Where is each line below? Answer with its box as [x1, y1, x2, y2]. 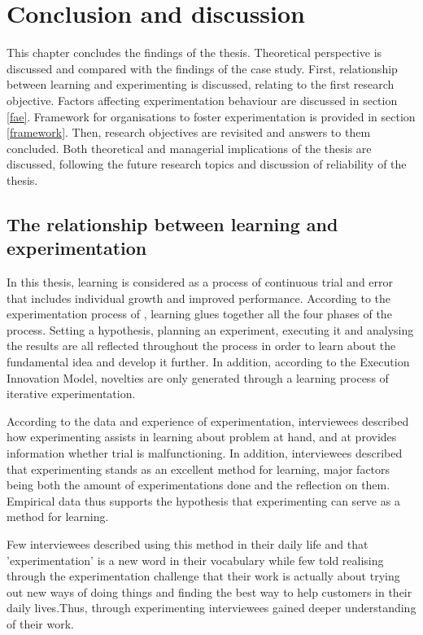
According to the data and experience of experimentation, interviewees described [7, 412, 409, 429]
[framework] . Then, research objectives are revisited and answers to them [7, 124, 371, 141]
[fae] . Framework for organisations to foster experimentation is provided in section [7, 107, 416, 125]
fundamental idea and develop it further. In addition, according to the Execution [7, 353, 410, 370]
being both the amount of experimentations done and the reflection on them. [7, 476, 390, 493]
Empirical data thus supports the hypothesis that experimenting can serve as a [7, 492, 400, 509]
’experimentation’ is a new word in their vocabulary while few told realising [7, 551, 384, 568]
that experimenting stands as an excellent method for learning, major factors [7, 460, 390, 477]
